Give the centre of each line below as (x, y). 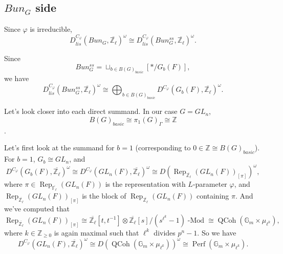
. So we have (217, 232)
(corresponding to (163, 148)
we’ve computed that (37, 209)
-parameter (210, 184)
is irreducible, (51, 29)
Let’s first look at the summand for (59, 148)
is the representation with (145, 184)
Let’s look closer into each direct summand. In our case (91, 111)
